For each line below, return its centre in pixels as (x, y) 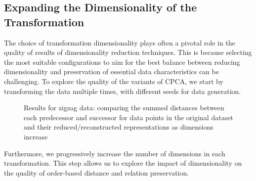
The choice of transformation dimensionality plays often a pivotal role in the (120, 42)
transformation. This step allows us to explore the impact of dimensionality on (123, 163)
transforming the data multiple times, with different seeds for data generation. (123, 91)
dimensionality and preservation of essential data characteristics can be (111, 71)
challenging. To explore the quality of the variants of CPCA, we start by (114, 81)
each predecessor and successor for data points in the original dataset (128, 117)
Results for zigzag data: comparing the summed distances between (124, 108)
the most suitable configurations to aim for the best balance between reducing (122, 62)
